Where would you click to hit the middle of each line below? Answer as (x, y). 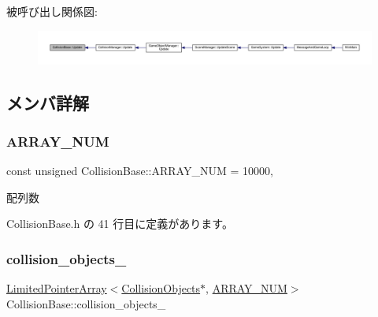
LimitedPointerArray (57, 288)
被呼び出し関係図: (52, 11)
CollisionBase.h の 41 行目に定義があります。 (120, 224)
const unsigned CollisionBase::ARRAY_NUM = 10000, (140, 171)
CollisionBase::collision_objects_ (86, 303)
